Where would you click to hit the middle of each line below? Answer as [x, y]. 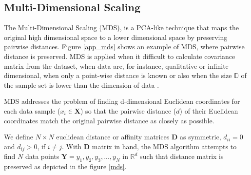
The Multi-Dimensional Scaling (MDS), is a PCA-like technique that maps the [121, 28]
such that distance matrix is [182, 156]
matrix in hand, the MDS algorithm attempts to [164, 146]
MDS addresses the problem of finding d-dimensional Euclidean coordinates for [122, 101]
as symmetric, [200, 137]
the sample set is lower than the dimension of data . [82, 85]
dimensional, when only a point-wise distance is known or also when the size [118, 75]
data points [42, 156]
